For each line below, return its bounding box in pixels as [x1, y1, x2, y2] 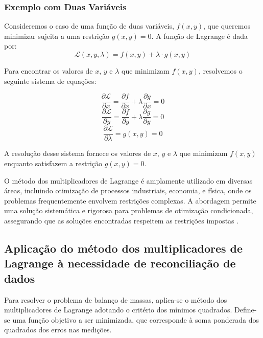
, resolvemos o [198, 65, 243, 76]
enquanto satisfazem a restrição [4, 157, 103, 168]
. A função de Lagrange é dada [151, 30, 248, 41]
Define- [234, 304, 257, 315]
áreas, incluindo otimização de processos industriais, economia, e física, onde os [4, 185, 252, 196]
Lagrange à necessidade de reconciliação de [4, 255, 236, 271]
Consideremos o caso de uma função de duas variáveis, [4, 20, 174, 31]
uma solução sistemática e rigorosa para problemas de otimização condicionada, [4, 205, 253, 216]
